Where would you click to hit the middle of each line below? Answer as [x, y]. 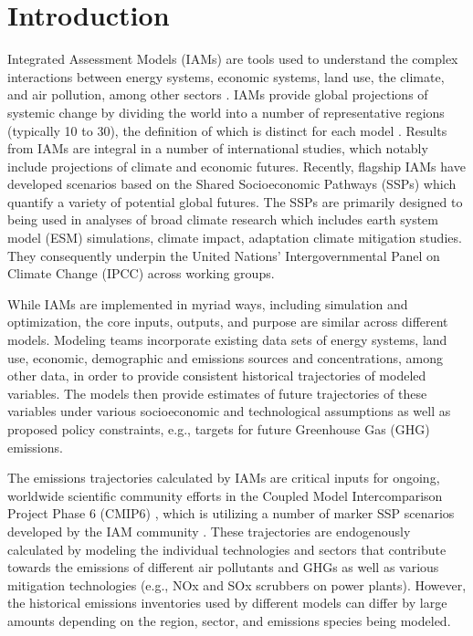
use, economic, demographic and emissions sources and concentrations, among [226, 357]
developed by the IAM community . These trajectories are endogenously [209, 531]
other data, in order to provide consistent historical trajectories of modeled [217, 375]
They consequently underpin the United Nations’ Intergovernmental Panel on [224, 255]
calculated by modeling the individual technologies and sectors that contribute [227, 549]
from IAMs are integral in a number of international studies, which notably [218, 148]
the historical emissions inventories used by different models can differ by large [227, 603]
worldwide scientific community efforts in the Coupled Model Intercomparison [225, 495]
